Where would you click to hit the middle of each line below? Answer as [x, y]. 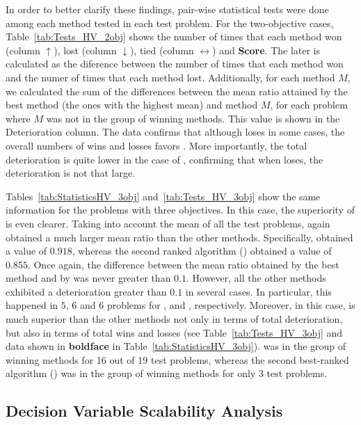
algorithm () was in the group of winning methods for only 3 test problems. [167, 373]
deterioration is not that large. [71, 173]
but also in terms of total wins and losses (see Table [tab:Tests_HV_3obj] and [174, 332]
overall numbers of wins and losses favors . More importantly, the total [157, 145]
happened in [32, 305]
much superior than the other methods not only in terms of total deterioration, [174, 319]
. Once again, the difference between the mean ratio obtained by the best [183, 264]
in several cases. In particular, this [258, 291]
